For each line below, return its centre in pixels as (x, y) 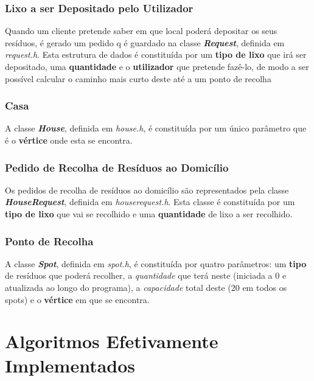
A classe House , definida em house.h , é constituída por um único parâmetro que (156, 128)
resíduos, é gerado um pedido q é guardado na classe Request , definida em (145, 42)
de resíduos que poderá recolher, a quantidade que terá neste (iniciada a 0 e (146, 275)
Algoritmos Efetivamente (112, 341)
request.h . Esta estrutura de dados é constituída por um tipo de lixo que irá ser (156, 54)
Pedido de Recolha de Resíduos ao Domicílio (117, 167)
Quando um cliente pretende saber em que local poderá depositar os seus (141, 31)
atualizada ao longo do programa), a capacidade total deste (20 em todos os (146, 287)
